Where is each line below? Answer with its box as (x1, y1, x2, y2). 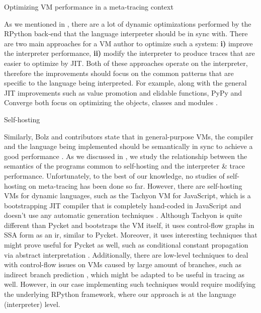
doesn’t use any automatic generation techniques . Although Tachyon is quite (4, 210, 242, 220)
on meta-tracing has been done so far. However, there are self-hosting (29, 180, 242, 191)
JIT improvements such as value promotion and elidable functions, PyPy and (4, 87, 242, 98)
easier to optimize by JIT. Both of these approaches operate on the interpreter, (4, 57, 248, 68)
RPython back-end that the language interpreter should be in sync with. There (4, 28, 248, 39)
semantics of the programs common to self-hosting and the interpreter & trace (4, 161, 245, 171)
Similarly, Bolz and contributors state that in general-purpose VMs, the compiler (4, 131, 253, 141)
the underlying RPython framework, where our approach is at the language (4, 289, 236, 299)
